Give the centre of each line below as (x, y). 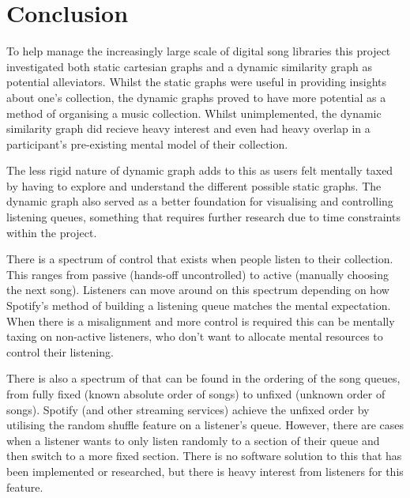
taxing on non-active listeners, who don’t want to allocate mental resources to (195, 336)
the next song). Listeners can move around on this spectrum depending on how (198, 290)
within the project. (52, 232)
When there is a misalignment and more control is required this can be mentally (201, 321)
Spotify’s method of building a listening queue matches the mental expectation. (199, 306)
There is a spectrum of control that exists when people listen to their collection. (200, 259)
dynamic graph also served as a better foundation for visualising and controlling (200, 201)
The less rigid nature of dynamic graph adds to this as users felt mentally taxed (200, 170)
